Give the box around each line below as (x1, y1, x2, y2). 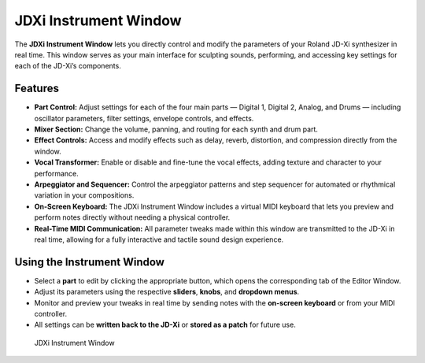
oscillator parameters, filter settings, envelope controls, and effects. (34, 113, 254, 123)
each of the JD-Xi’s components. (14, 61, 121, 71)
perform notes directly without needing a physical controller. (34, 213, 231, 222)
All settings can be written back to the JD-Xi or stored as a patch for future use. (34, 320, 297, 330)
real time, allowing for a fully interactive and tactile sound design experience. (34, 235, 284, 244)
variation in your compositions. (34, 191, 135, 200)
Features (14, 82, 59, 95)
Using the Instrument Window (14, 255, 165, 269)
